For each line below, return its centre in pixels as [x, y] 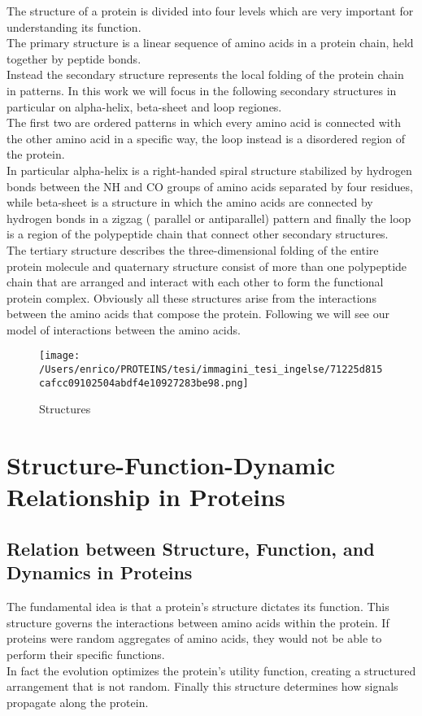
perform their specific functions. [86, 654]
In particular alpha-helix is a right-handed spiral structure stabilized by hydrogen [209, 170]
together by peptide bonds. [74, 58]
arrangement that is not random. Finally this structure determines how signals [202, 686]
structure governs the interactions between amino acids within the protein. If [198, 622]
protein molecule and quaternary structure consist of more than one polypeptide [207, 266]
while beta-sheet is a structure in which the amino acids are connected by [190, 202]
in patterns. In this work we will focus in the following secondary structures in [202, 90]
